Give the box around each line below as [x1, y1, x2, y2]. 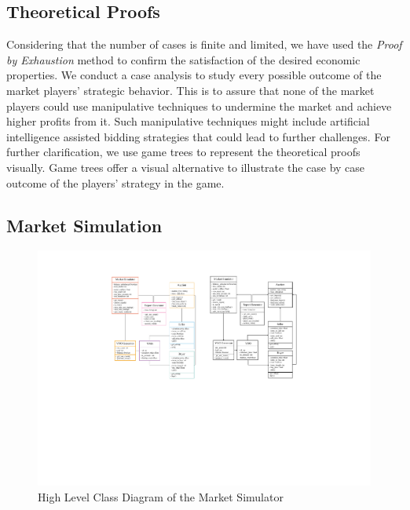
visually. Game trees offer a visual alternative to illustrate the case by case [6, 158, 365, 175]
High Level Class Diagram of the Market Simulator [38, 488, 284, 505]
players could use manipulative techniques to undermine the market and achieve [6, 97, 392, 114]
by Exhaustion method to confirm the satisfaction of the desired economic [6, 51, 361, 67]
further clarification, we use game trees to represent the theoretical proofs [6, 144, 361, 160]
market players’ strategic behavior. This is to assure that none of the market [6, 82, 375, 98]
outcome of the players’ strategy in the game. [6, 174, 225, 191]
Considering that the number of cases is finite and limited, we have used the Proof [6, 36, 402, 53]
